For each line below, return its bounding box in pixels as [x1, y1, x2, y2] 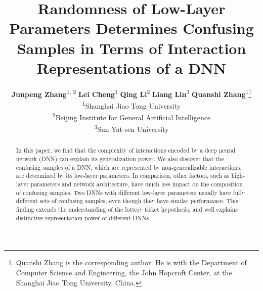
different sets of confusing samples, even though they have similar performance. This [16, 197, 239, 205]
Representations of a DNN [36, 57, 227, 78]
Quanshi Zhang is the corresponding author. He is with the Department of [16, 257, 247, 268]
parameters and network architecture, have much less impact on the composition [30, 180, 243, 188]
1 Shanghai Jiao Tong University [82, 99, 181, 111]
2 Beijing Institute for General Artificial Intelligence [52, 111, 211, 122]
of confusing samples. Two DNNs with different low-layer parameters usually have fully [16, 188, 245, 197]
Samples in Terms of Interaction [17, 37, 246, 58]
